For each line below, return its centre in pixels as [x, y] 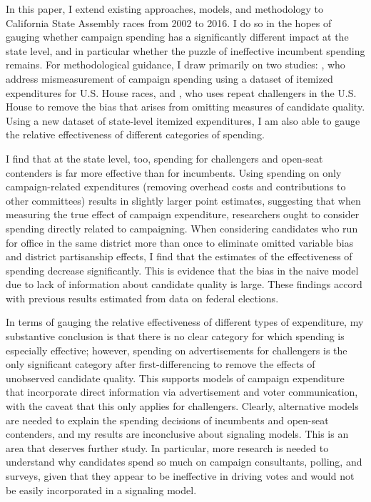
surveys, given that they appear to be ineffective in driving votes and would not [180, 476]
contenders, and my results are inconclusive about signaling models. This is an [177, 434]
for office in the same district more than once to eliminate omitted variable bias [180, 242]
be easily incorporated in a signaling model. [101, 490]
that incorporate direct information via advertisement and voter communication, [182, 392]
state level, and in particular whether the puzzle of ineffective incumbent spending [185, 50]
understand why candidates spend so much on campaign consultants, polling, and [184, 462]
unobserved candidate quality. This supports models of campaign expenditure [175, 378]
